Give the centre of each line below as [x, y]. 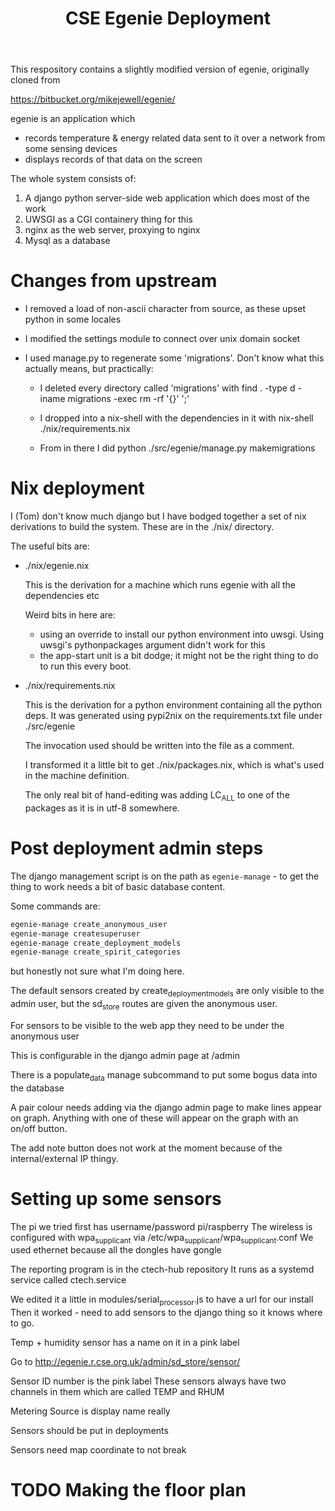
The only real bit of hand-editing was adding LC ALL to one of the [157, 796]
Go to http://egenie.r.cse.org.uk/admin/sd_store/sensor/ [125, 1362]
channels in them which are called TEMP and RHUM [117, 1392]
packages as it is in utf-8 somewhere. [102, 808]
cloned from [35, 80]
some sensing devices [71, 149]
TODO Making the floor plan [128, 1490]
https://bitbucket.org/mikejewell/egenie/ [93, 99]
